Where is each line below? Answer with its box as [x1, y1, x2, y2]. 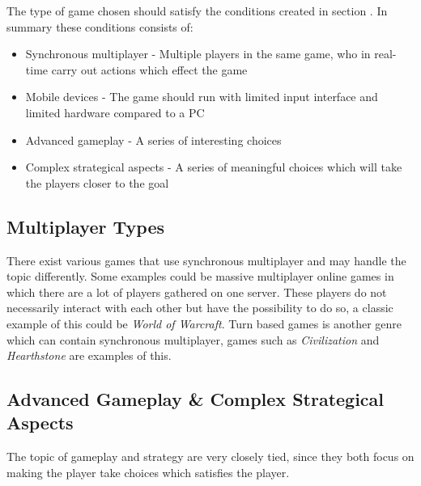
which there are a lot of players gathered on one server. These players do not [6, 283, 387, 300]
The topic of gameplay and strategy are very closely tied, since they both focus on [6, 448, 415, 465]
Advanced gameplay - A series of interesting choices [25, 131, 282, 148]
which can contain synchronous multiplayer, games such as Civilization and [6, 331, 380, 348]
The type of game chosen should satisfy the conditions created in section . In [6, 2, 388, 19]
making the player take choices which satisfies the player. [6, 463, 290, 480]
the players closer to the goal [25, 174, 169, 191]
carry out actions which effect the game [51, 61, 248, 78]
